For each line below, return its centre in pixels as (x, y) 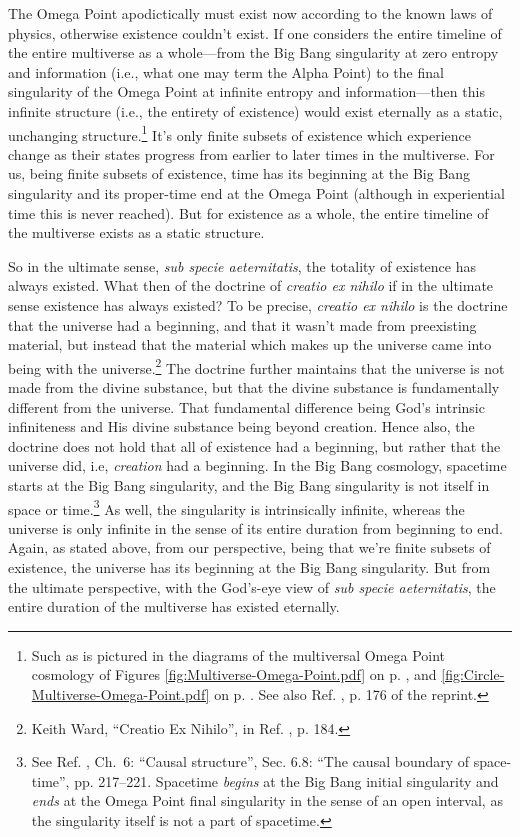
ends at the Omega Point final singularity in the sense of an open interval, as (267, 800)
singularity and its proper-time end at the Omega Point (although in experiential (256, 193)
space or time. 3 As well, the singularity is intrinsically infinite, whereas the (236, 507)
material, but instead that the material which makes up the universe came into (250, 344)
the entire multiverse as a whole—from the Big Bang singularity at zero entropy (253, 52)
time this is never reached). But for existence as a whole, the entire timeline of (248, 212)
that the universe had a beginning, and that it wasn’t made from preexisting (242, 324)
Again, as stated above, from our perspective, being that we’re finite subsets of (249, 547)
